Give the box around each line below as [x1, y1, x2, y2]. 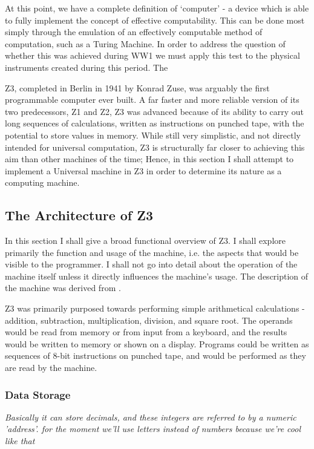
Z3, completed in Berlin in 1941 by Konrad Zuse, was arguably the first [5, 81, 270, 94]
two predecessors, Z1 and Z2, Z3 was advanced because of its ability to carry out [5, 105, 304, 117]
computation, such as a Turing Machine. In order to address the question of [5, 37, 286, 50]
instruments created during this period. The [5, 61, 168, 73]
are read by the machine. [5, 361, 97, 374]
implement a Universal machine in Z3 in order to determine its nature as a [5, 164, 282, 177]
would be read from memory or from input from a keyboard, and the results [5, 326, 287, 338]
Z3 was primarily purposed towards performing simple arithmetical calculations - [5, 302, 305, 315]
